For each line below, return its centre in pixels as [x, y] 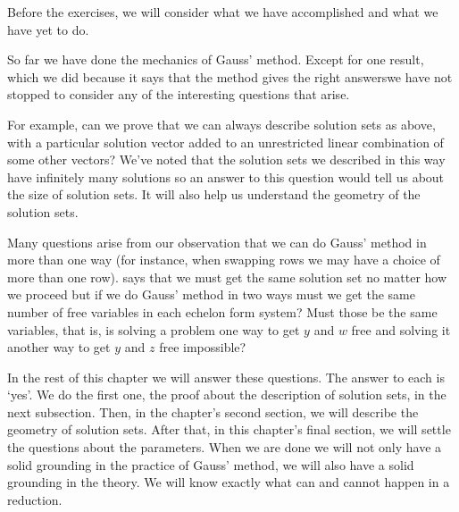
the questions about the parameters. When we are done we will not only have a [225, 447]
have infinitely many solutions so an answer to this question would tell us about [226, 176]
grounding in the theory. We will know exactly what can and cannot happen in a [229, 482]
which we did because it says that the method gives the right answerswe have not [230, 76]
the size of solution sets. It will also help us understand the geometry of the [214, 194]
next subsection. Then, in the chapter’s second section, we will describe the [213, 411]
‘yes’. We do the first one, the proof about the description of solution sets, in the [227, 394]
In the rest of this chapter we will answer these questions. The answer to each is [226, 377]
